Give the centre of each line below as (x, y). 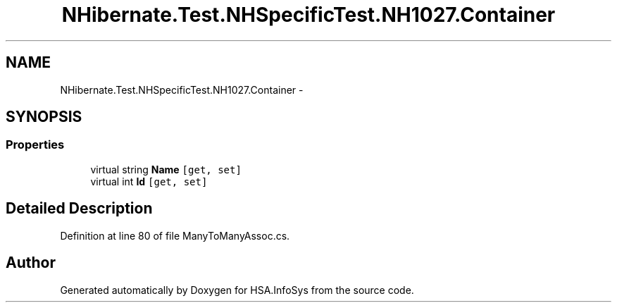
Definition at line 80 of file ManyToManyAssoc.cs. (175, 235)
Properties (35, 145)
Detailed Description (79, 209)
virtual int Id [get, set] (149, 181)
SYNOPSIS (44, 117)
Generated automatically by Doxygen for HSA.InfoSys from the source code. (237, 290)
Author (31, 263)
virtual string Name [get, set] (166, 169)
